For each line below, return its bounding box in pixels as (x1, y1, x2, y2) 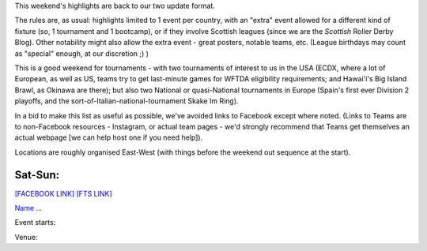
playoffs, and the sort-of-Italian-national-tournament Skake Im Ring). (14, 96, 239, 106)
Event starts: (14, 218, 56, 227)
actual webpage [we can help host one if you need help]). (14, 133, 203, 142)
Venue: (14, 232, 38, 242)
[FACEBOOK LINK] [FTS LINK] (14, 189, 112, 198)
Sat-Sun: (14, 168, 60, 182)
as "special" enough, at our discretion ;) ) (14, 48, 149, 58)
